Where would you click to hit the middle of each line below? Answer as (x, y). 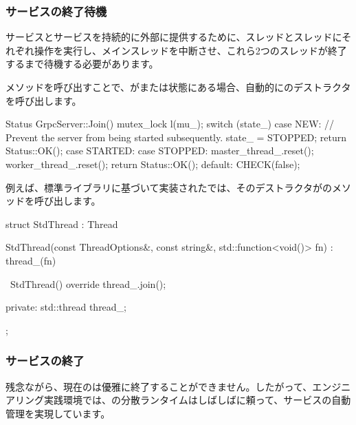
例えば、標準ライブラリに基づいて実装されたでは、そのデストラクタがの (169, 187)
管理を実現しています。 (58, 413)
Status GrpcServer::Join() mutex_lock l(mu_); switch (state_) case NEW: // (170, 124)
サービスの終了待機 (56, 11)
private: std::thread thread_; (66, 307)
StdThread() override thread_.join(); (88, 283)
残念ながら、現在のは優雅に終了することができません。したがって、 (159, 386)
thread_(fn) (31, 260)
